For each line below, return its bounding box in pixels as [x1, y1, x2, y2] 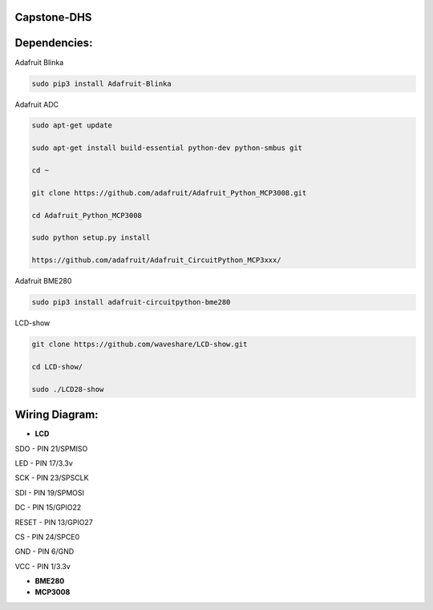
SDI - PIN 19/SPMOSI [14, 487, 84, 497]
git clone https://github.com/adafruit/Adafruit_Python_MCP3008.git [31, 188, 307, 197]
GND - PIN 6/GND [14, 547, 75, 556]
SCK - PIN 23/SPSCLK [14, 473, 89, 483]
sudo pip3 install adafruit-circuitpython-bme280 [31, 297, 231, 307]
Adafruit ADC [14, 99, 59, 109]
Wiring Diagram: [14, 408, 99, 422]
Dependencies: [14, 36, 93, 50]
